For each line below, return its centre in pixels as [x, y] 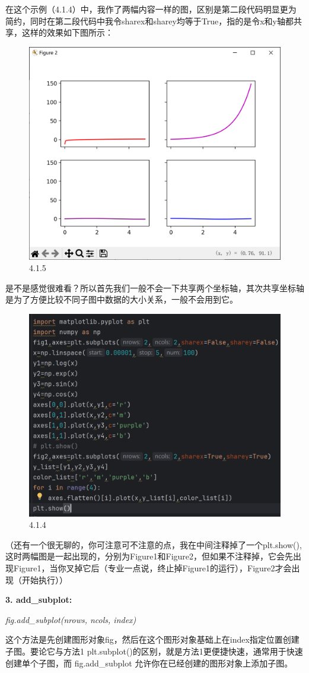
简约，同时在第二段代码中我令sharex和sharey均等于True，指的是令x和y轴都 [150, 21]
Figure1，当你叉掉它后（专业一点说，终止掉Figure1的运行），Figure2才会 [152, 568]
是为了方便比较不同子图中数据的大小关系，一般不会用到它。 [122, 299]
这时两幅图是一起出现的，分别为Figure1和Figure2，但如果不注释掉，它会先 [149, 556]
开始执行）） [44, 579]
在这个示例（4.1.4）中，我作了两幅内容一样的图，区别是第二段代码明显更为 [151, 9]
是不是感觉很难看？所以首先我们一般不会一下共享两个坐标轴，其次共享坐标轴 [155, 287]
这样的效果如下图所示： [67, 32]
